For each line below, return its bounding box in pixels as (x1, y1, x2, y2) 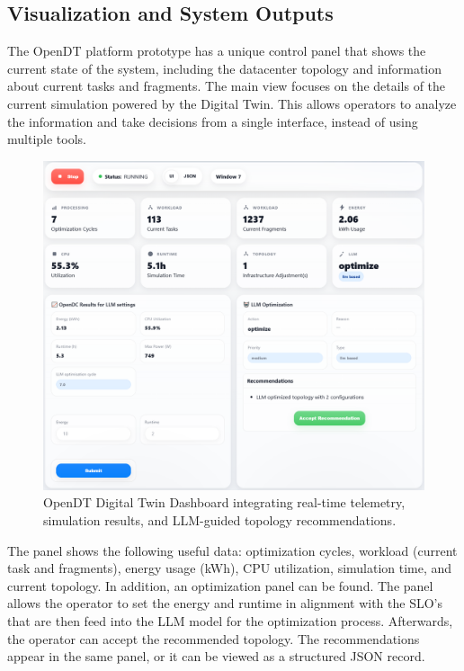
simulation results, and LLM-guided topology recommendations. (43, 510, 397, 529)
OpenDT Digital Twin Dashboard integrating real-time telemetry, (43, 493, 406, 512)
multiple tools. (7, 130, 86, 148)
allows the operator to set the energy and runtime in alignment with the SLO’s (7, 594, 442, 613)
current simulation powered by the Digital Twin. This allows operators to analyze (7, 94, 457, 112)
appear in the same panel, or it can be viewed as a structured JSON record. (7, 647, 425, 666)
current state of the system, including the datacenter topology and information (7, 58, 442, 77)
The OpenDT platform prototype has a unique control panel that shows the (7, 41, 426, 60)
